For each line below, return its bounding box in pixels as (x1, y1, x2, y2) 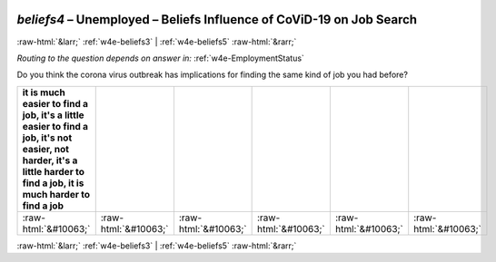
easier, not (22, 142, 70, 155)
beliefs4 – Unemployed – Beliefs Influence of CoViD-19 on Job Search (16, 12, 418, 27)
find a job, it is (22, 177, 84, 189)
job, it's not (22, 131, 73, 144)
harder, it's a (22, 154, 78, 167)
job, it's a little (22, 109, 85, 121)
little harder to (22, 165, 85, 178)
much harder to (22, 188, 91, 200)
